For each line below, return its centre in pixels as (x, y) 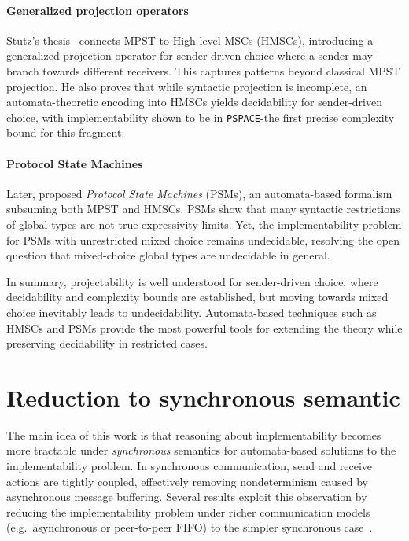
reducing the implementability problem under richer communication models (188, 512)
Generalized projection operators (98, 10)
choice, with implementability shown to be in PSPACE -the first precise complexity (201, 117)
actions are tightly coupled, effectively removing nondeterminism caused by (187, 481)
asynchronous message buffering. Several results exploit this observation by (187, 497)
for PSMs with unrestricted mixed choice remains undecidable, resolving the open (203, 239)
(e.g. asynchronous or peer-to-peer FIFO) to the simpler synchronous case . (190, 527)
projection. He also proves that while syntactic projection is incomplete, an (187, 86)
